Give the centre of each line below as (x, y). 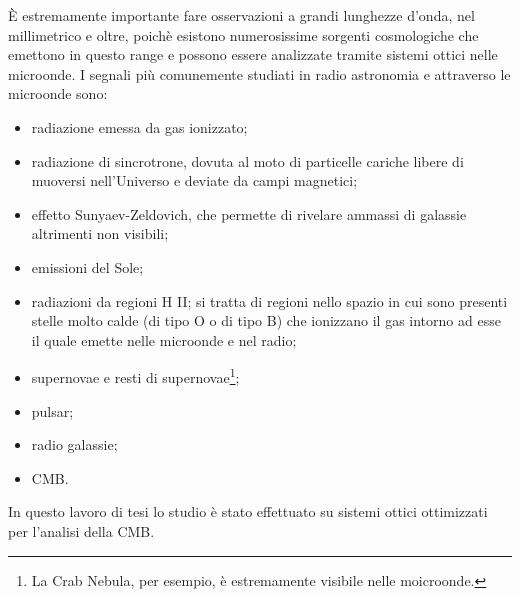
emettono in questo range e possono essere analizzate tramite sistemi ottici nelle (253, 54)
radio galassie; (74, 444)
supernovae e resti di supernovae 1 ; (135, 375)
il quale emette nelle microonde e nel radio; (164, 339)
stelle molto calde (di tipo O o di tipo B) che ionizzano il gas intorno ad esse (266, 320)
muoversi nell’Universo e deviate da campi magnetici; (194, 180)
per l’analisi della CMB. (81, 530)
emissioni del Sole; (87, 266)
